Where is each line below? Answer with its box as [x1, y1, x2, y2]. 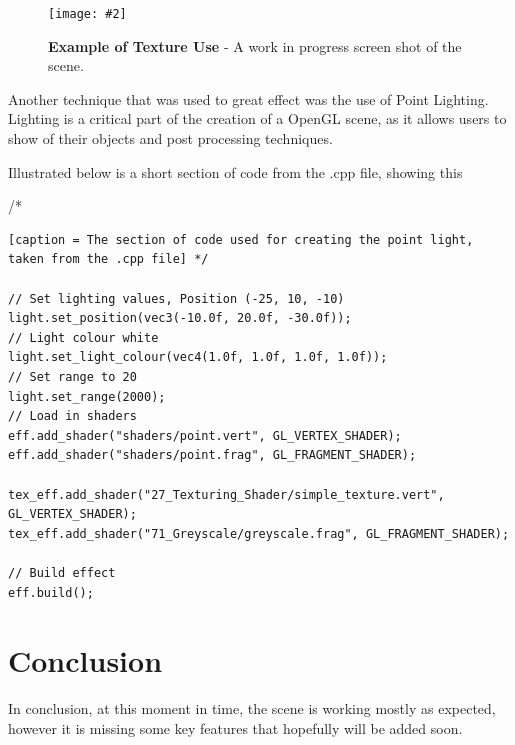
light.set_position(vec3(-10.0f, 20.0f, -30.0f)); [8, 311, 352, 326]
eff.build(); [8, 585, 94, 600]
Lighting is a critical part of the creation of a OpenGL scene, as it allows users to [8, 108, 507, 129]
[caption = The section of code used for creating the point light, [8, 232, 474, 247]
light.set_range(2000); [8, 389, 166, 404]
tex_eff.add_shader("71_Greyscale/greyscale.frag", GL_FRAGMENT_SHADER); [8, 526, 510, 541]
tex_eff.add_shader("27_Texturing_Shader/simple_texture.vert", [8, 487, 445, 502]
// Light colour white [8, 330, 159, 345]
